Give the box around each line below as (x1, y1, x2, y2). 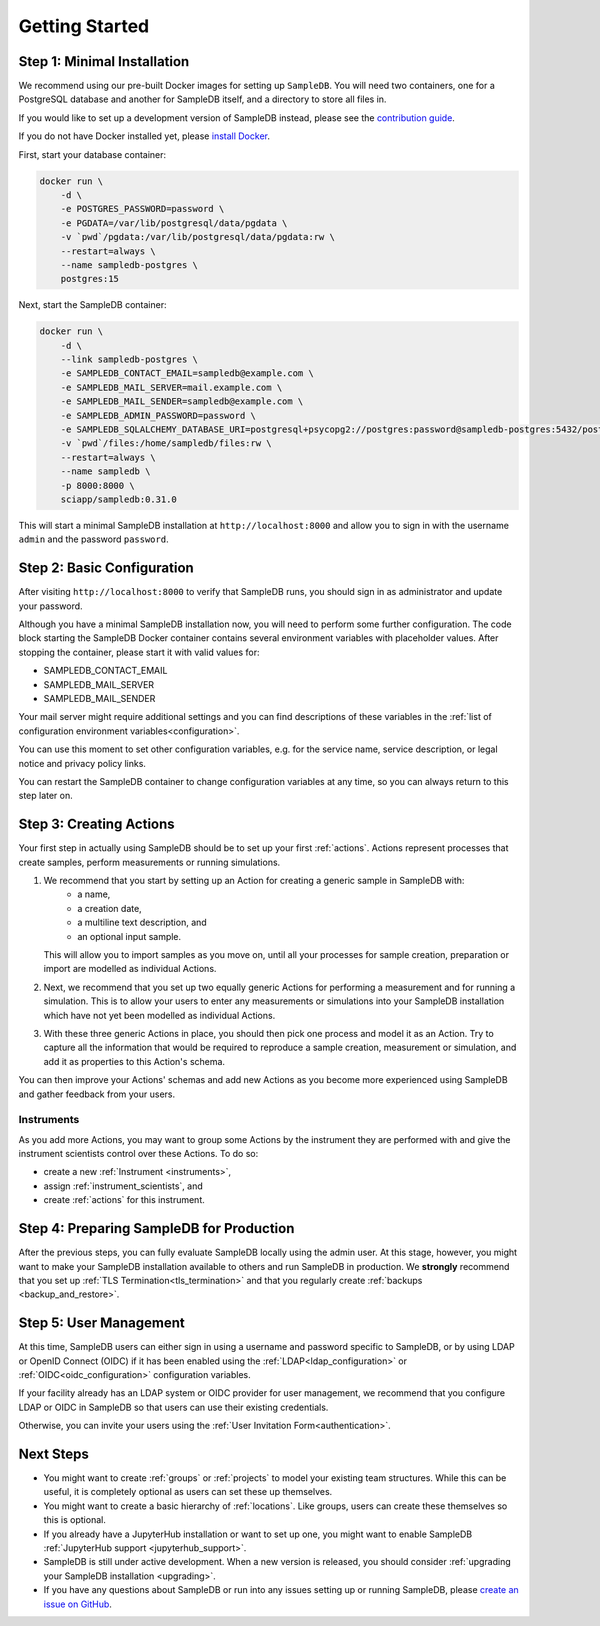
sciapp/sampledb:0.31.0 (60, 494, 177, 505)
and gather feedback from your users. (18, 1088, 175, 1100)
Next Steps (18, 1445, 89, 1462)
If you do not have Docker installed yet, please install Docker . (18, 130, 270, 142)
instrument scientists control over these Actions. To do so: (18, 1148, 259, 1160)
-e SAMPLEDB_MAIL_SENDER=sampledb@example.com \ (60, 396, 304, 407)
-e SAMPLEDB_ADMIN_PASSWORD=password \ (60, 410, 257, 421)
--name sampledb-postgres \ (60, 259, 199, 270)
